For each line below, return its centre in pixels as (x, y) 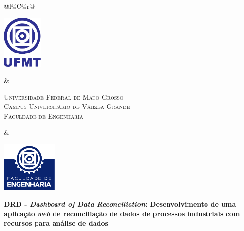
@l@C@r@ (19, 6)
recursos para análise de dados (56, 223)
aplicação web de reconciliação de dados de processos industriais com (122, 213)
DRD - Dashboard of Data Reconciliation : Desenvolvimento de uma (120, 204)
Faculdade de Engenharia (44, 115)
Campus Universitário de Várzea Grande (67, 106)
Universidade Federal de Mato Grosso (64, 97)
